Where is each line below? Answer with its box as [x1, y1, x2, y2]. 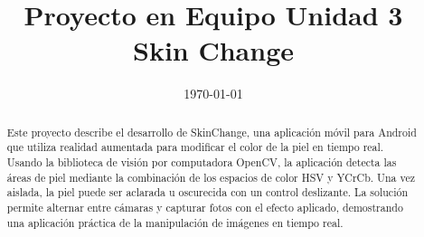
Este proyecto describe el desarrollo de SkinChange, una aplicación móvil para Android [6, 124, 417, 139]
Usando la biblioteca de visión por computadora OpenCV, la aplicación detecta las [6, 155, 397, 170]
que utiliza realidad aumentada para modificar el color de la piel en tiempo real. [6, 139, 384, 155]
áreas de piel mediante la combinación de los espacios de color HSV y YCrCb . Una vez [6, 169, 415, 185]
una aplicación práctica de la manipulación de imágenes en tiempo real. [6, 214, 344, 230]
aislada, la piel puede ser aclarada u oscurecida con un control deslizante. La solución [6, 185, 409, 200]
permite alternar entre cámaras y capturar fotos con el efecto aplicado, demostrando [6, 199, 403, 214]
